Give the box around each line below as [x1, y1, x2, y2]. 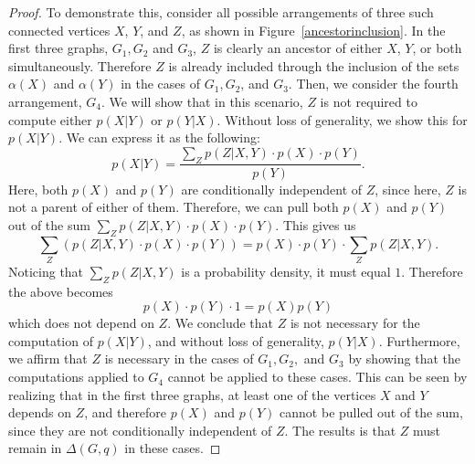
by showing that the [348, 349, 460, 368]
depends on [8, 403, 71, 422]
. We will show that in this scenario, [100, 91, 303, 111]
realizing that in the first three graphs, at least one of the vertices [8, 385, 376, 404]
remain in [8, 438, 62, 458]
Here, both [8, 179, 69, 198]
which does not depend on [8, 313, 154, 332]
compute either [8, 110, 92, 129]
